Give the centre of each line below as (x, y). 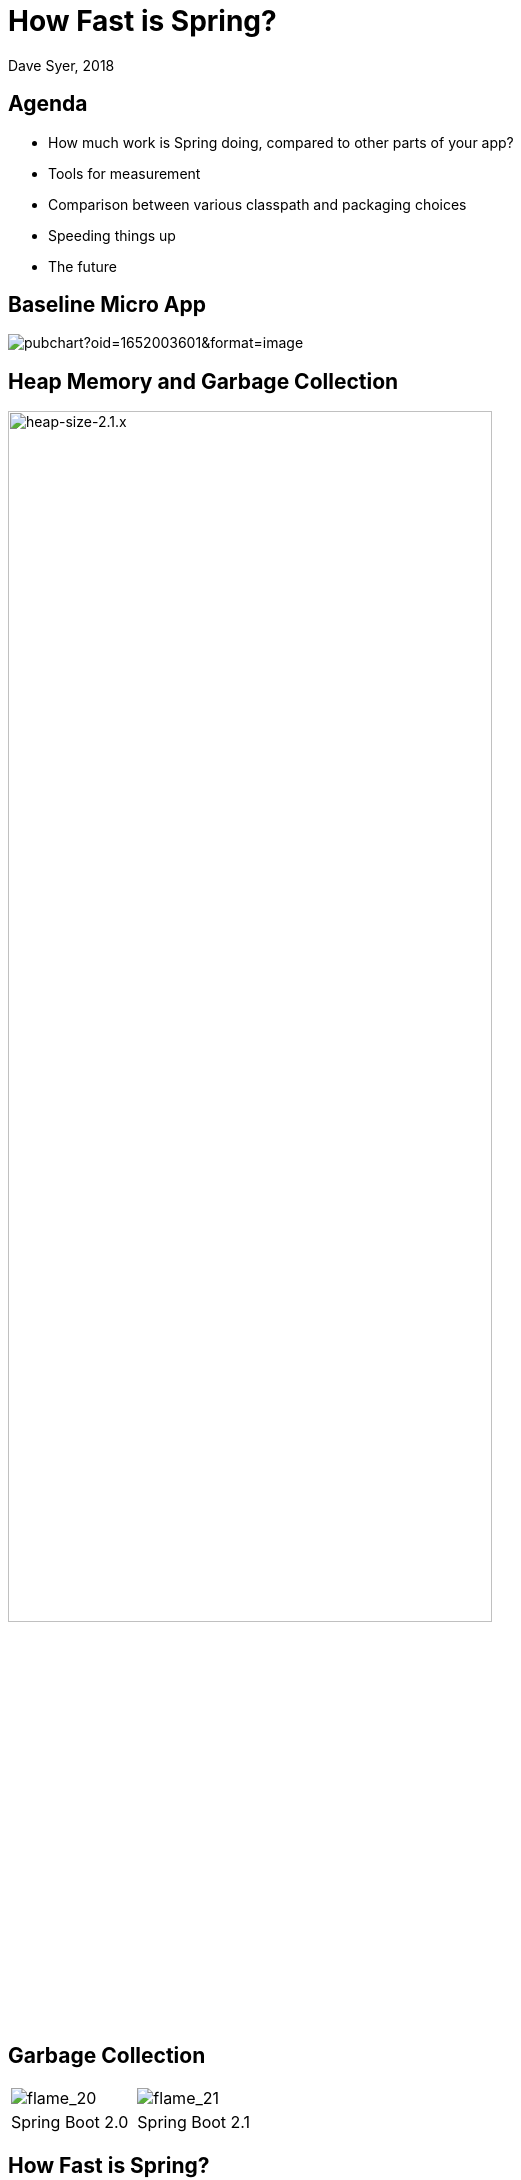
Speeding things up (112, 235)
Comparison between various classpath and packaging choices (257, 204)
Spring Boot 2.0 (70, 2122)
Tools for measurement (124, 173)
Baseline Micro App (107, 305)
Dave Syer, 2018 (61, 65)
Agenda (48, 104)
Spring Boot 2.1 (194, 2122)
